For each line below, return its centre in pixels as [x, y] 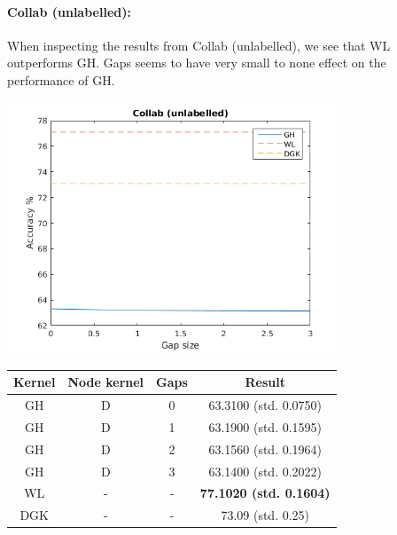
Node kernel [106, 382]
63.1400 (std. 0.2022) [265, 471]
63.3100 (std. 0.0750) [265, 404]
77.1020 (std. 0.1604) [265, 493]
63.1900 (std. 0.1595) [265, 426]
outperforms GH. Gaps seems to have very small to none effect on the [197, 63]
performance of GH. [61, 79]
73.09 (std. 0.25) [265, 515]
